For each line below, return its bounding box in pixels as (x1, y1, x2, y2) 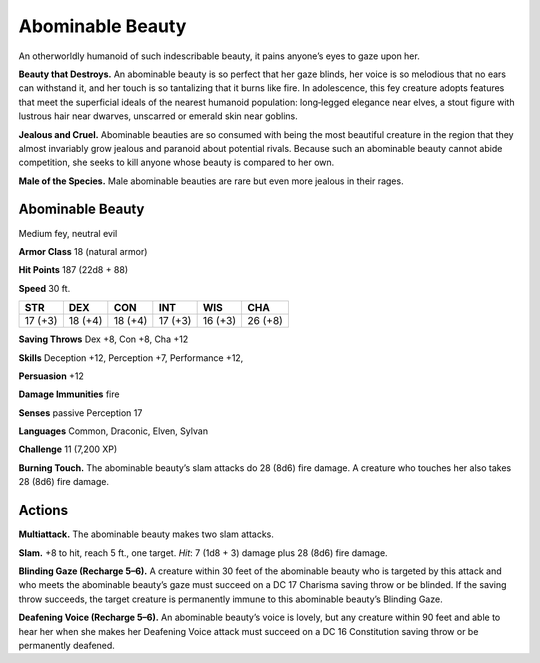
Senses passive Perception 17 (18, 406, 143, 419)
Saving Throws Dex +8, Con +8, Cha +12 (18, 333, 189, 345)
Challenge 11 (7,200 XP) (18, 443, 118, 455)
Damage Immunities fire (18, 388, 120, 400)
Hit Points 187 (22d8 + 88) (18, 264, 129, 276)
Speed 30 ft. (18, 282, 71, 294)
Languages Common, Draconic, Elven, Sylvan (18, 425, 209, 437)
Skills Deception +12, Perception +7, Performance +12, (18, 351, 244, 364)
